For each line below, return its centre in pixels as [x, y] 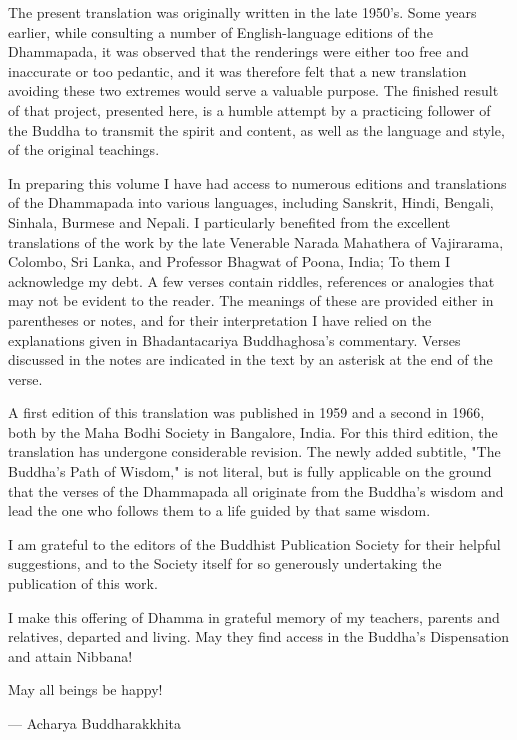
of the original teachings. [84, 149]
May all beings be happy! [85, 689]
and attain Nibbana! [70, 655]
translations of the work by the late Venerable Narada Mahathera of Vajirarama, [256, 241]
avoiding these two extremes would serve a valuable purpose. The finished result [253, 90]
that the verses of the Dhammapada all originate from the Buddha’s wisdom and [256, 490]
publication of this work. [83, 583]
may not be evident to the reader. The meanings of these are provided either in [251, 300]
